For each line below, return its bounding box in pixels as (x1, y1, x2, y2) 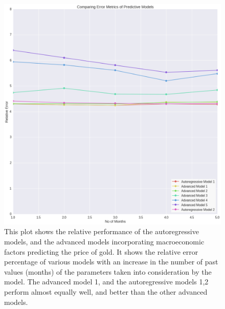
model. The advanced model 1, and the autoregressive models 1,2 (4, 276, 209, 287)
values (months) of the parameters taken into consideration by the (4, 266, 212, 277)
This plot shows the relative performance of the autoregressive (4, 226, 199, 237)
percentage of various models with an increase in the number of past (4, 256, 218, 267)
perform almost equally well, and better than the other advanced (4, 286, 208, 297)
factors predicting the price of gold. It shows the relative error (4, 246, 198, 257)
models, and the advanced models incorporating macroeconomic (4, 236, 205, 247)
